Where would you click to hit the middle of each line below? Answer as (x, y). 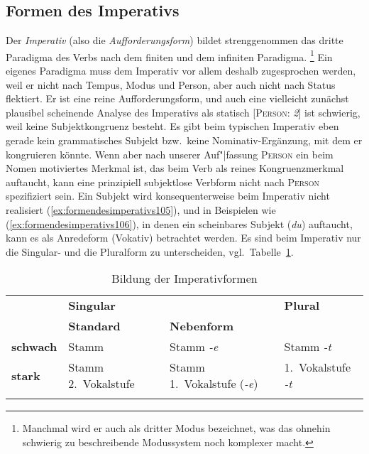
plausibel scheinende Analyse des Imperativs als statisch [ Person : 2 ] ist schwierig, (183, 112)
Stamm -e (194, 347)
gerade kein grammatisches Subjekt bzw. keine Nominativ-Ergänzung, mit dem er (184, 140)
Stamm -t (308, 347)
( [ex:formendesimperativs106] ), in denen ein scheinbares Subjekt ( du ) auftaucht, (179, 223)
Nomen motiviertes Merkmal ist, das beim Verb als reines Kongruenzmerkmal (175, 168)
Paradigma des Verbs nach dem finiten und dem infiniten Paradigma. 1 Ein (169, 55)
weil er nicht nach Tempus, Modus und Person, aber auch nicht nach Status (171, 84)
